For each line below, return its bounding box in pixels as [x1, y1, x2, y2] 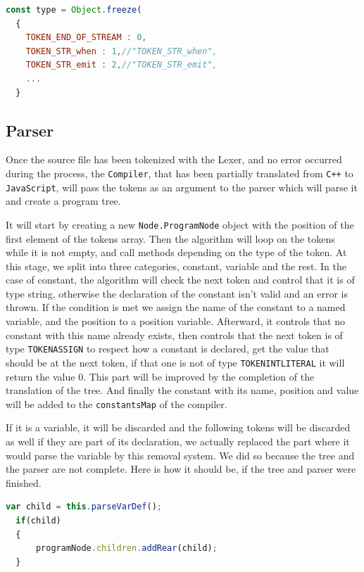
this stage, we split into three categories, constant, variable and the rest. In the [6, 258, 346, 273]
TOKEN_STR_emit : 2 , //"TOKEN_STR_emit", [25, 60, 218, 70]
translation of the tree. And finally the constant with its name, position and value [6, 383, 359, 398]
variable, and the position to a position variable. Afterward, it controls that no [6, 314, 345, 329]
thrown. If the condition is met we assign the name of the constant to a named [6, 300, 346, 314]
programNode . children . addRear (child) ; [35, 543, 218, 554]
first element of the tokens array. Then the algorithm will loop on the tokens [6, 231, 335, 246]
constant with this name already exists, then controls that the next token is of [6, 327, 343, 342]
